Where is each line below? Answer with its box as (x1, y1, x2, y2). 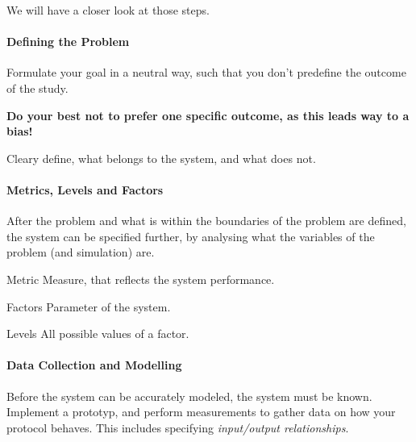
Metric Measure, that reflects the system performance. (6, 270, 275, 287)
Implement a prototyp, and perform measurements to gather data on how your (6, 403, 396, 420)
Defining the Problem (6, 33, 130, 50)
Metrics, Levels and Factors (6, 181, 164, 198)
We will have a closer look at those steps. (6, 2, 210, 18)
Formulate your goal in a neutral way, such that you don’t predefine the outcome (6, 64, 406, 81)
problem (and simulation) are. (6, 244, 155, 261)
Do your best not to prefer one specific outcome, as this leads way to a (6, 106, 410, 123)
